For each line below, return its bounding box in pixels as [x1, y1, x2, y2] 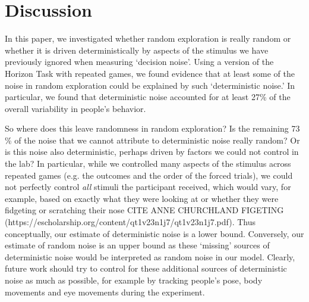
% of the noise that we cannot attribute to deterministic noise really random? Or [5, 133, 300, 146]
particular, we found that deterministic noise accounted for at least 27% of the [5, 91, 291, 103]
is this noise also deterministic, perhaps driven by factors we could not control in [5, 145, 299, 158]
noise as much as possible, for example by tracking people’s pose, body [5, 274, 263, 286]
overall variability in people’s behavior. [5, 102, 146, 114]
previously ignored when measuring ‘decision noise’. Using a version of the [5, 55, 274, 68]
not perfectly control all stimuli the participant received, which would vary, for [5, 180, 291, 193]
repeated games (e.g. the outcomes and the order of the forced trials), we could [5, 169, 293, 181]
